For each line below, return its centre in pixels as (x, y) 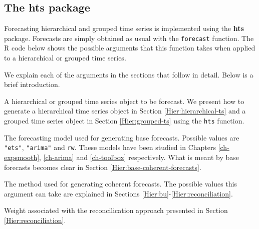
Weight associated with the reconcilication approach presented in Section (116, 210)
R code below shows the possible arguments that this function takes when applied (130, 48)
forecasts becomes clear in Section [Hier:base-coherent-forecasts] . (103, 167)
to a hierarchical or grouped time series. (65, 58)
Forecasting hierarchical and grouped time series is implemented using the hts (124, 28)
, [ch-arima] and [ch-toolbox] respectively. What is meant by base (139, 157)
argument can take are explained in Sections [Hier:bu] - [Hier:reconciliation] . (118, 193)
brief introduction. (32, 84)
